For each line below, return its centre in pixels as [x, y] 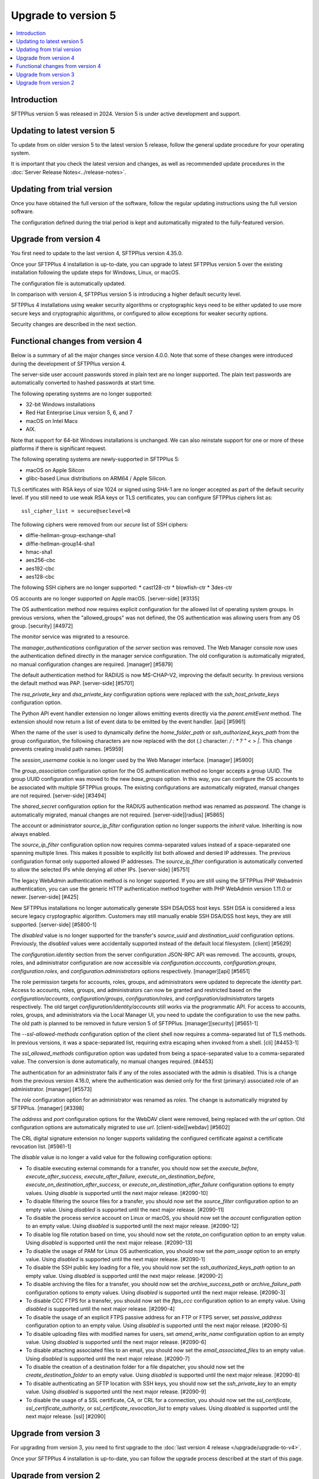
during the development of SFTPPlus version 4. [69, 363]
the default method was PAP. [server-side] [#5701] [72, 683]
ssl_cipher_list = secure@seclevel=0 [76, 511]
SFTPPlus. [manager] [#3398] [48, 1108]
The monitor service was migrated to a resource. [70, 637]
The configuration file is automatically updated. [69, 283]
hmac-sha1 [39, 552]
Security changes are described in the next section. [74, 324]
